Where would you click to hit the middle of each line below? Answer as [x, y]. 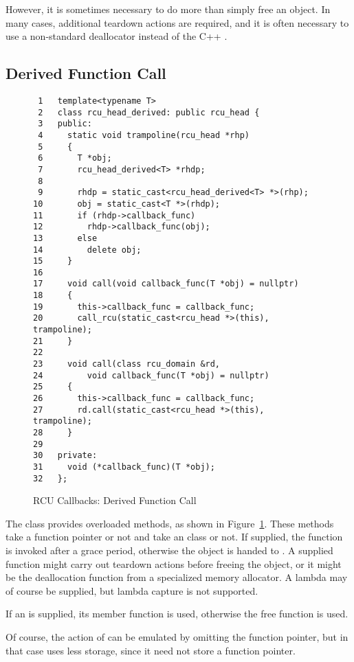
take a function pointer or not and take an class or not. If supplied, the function [174, 537]
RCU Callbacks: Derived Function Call [115, 500]
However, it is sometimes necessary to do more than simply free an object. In [168, 9]
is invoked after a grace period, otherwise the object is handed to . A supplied [169, 550]
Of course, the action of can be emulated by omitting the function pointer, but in [177, 637]
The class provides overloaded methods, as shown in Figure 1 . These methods [170, 523]
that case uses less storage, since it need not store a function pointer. [151, 650]
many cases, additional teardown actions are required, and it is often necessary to [177, 22]
